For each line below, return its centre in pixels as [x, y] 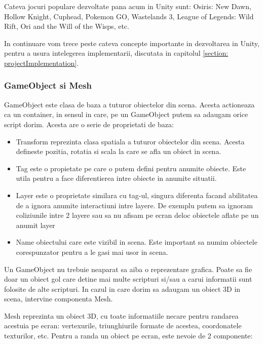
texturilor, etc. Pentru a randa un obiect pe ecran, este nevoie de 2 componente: [128, 336]
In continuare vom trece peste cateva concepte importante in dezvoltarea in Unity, [132, 43]
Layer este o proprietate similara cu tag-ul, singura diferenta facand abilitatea [137, 195]
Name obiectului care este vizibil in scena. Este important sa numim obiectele [137, 242]
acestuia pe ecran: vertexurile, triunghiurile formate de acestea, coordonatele [123, 326]
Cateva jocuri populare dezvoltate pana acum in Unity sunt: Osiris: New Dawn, [128, 6]
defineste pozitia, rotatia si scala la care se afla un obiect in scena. [119, 151]
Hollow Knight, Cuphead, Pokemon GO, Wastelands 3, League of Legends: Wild [129, 16]
